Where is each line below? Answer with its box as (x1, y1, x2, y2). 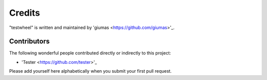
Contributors (9, 37, 50, 46)
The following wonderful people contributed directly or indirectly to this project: (9, 50, 172, 56)
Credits (9, 7, 41, 18)
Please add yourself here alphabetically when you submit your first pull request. (9, 68, 172, 74)
